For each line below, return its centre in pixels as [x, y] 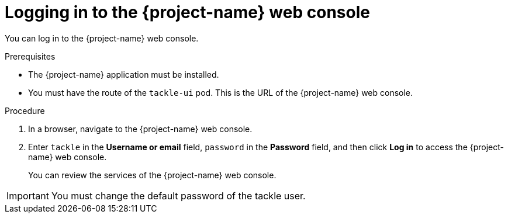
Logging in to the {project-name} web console [187, 12]
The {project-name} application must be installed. [124, 74]
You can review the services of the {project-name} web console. [152, 175]
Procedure [25, 110]
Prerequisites [30, 56]
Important [28, 195]
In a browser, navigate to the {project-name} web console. [140, 129]
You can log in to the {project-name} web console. [102, 38]
